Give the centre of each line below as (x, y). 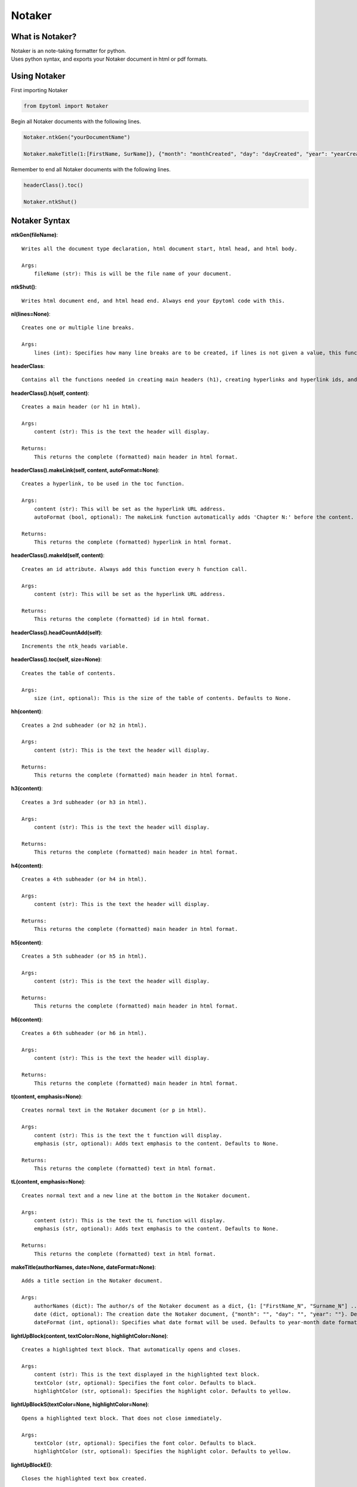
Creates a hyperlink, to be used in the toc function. (103, 484)
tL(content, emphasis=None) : (48, 1182)
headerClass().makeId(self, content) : (58, 556)
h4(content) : (27, 865)
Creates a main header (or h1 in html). (81, 407)
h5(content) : (27, 942)
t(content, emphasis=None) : (47, 1096)
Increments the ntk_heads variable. (75, 646)
